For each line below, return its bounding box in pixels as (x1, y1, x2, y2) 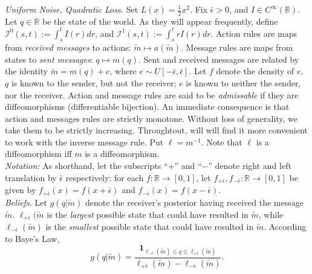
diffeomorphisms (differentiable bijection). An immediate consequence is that (5, 100, 290, 113)
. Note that (201, 135, 242, 148)
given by (5, 183, 36, 196)
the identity (5, 65, 48, 77)
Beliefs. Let (5, 196, 48, 208)
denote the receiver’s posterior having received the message (85, 196, 304, 208)
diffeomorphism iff (5, 147, 72, 160)
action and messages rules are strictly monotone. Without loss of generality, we (5, 112, 298, 124)
